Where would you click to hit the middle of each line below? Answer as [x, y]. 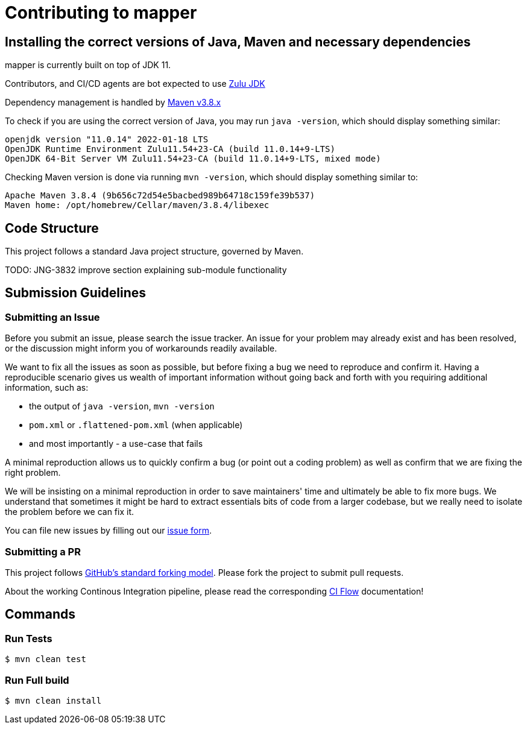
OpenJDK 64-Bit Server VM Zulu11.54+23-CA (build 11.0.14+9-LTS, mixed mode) [193, 159]
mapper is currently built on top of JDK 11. [88, 65]
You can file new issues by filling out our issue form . [109, 531]
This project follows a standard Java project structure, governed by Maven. [154, 251]
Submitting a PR [43, 551]
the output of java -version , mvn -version [122, 406]
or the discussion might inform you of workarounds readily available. [141, 349]
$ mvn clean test [46, 659]
